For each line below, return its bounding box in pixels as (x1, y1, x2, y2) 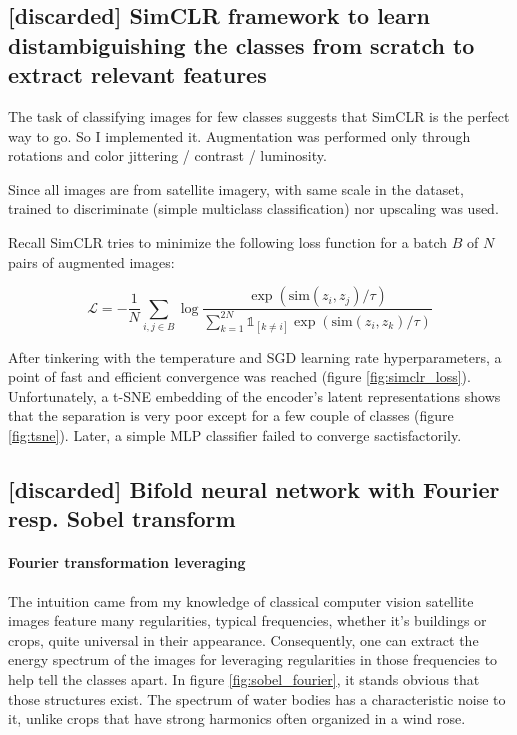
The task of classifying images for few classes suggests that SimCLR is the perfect (8, 105, 510, 126)
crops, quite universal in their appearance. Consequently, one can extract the (8, 629, 479, 650)
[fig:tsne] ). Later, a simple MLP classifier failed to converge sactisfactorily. (8, 425, 462, 446)
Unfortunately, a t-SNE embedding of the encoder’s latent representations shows (8, 385, 501, 406)
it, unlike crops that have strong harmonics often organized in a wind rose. (8, 708, 466, 729)
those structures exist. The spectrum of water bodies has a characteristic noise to (8, 688, 506, 709)
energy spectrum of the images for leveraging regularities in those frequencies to (8, 649, 498, 670)
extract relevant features (8, 59, 267, 90)
